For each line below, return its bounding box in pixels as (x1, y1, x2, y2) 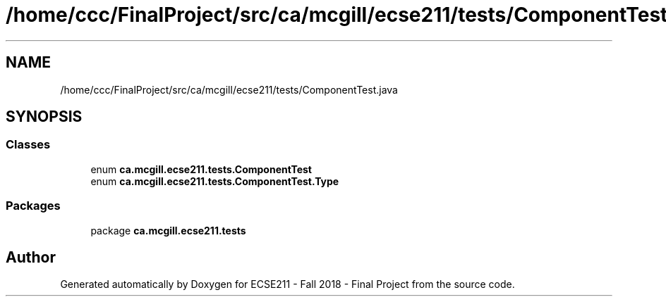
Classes (6, 137, 51, 152)
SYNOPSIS (6, 108, 83, 126)
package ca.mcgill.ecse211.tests (90, 224, 246, 237)
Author (6, 248, 56, 266)
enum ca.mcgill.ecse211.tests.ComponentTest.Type (90, 175, 339, 187)
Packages (6, 199, 61, 213)
